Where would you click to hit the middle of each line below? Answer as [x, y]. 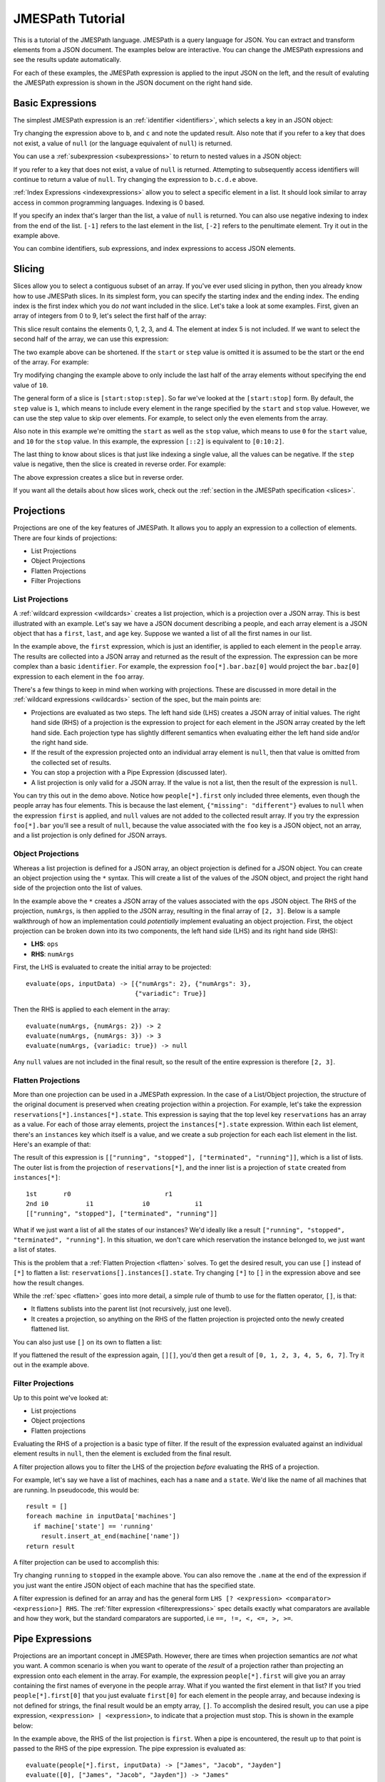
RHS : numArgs [52, 954]
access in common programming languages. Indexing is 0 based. [109, 202]
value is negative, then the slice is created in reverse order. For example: [119, 464]
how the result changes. [49, 1282]
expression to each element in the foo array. [79, 676]
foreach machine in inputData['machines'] [101, 1516]
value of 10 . [31, 385]
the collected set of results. [71, 762]
